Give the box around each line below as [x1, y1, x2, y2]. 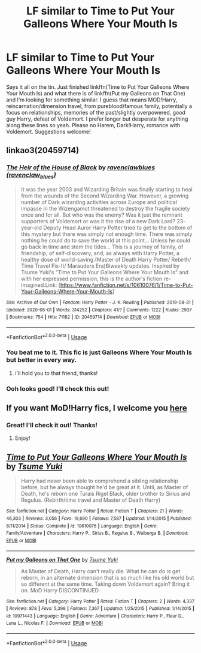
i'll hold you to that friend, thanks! [14, 369, 98, 376]
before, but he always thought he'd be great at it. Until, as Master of [20, 484, 188, 491]
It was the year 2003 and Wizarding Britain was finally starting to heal [20, 185, 193, 193]
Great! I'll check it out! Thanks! [6, 421, 98, 430]
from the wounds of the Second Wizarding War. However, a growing [20, 192, 189, 199]
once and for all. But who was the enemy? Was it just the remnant [20, 211, 182, 218]
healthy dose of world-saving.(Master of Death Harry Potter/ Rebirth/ [20, 256, 191, 263]
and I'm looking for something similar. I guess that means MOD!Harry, [6, 96, 178, 103]
